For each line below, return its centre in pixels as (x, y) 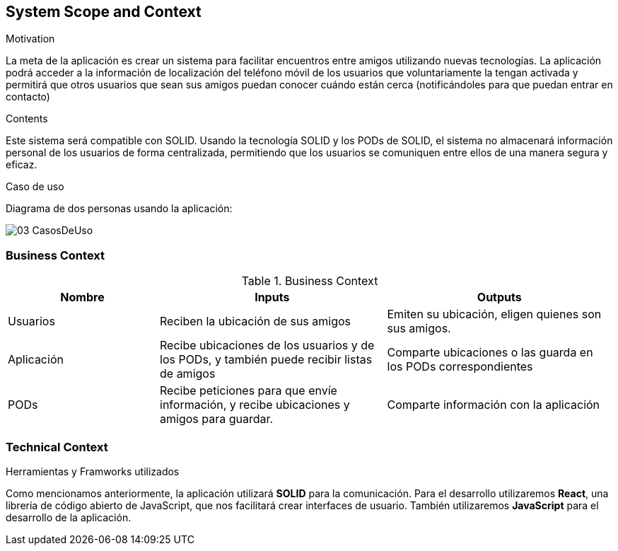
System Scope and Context (104, 12)
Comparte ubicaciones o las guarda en (490, 353)
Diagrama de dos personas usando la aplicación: (119, 209)
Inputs (272, 297)
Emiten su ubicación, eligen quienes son (494, 314)
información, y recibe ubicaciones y (255, 405)
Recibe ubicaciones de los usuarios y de (267, 346)
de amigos (188, 374)
